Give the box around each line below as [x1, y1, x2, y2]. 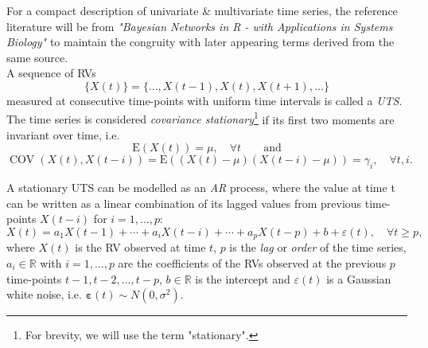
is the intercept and [195, 270, 290, 287]
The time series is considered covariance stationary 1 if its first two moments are [6, 108, 395, 127]
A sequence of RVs [6, 65, 96, 81]
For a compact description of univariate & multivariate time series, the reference [6, 2, 398, 18]
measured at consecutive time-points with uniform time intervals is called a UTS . [6, 92, 403, 108]
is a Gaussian [326, 270, 391, 287]
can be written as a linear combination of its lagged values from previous [6, 194, 362, 211]
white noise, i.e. [6, 286, 82, 303]
